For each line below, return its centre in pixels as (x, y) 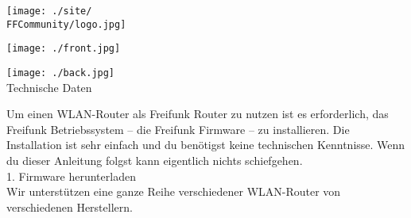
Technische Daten (49, 87)
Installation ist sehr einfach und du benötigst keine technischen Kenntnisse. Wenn (206, 145)
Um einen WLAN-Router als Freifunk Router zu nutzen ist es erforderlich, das (198, 114)
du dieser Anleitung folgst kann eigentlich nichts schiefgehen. (155, 160)
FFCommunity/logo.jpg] (66, 24)
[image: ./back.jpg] (61, 73)
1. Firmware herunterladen (71, 176)
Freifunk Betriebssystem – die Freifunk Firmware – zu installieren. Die (178, 129)
